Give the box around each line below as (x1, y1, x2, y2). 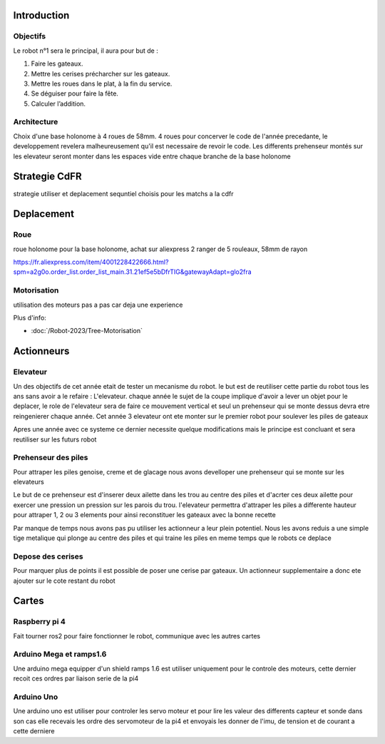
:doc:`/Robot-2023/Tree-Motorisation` (31, 327, 143, 335)
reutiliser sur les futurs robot (13, 435, 97, 444)
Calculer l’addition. (31, 99, 86, 108)
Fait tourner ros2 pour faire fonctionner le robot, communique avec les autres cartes (13, 631, 260, 640)
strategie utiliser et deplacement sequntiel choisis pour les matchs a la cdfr (13, 189, 235, 198)
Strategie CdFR (13, 170, 82, 183)
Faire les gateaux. (31, 59, 83, 68)
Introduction (13, 9, 70, 21)
